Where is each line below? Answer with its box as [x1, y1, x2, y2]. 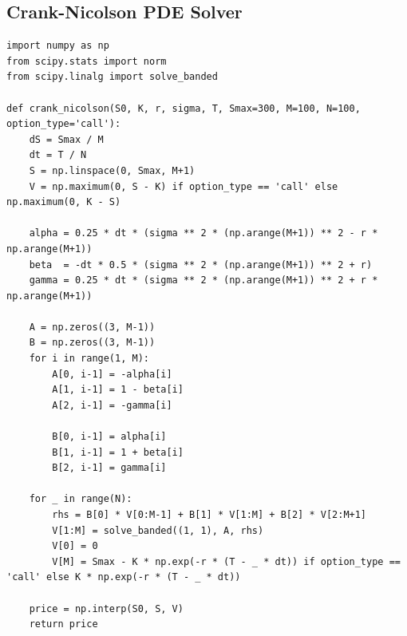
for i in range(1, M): [29, 353, 149, 365]
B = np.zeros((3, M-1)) [29, 337, 156, 349]
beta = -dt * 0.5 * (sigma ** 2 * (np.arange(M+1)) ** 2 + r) [29, 259, 373, 271]
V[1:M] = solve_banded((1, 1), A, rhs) [52, 524, 264, 536]
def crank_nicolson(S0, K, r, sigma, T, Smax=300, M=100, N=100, [6, 102, 361, 114]
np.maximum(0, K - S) [6, 196, 121, 208]
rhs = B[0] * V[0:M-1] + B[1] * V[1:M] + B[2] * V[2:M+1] [52, 509, 367, 521]
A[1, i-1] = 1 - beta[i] [52, 384, 184, 396]
